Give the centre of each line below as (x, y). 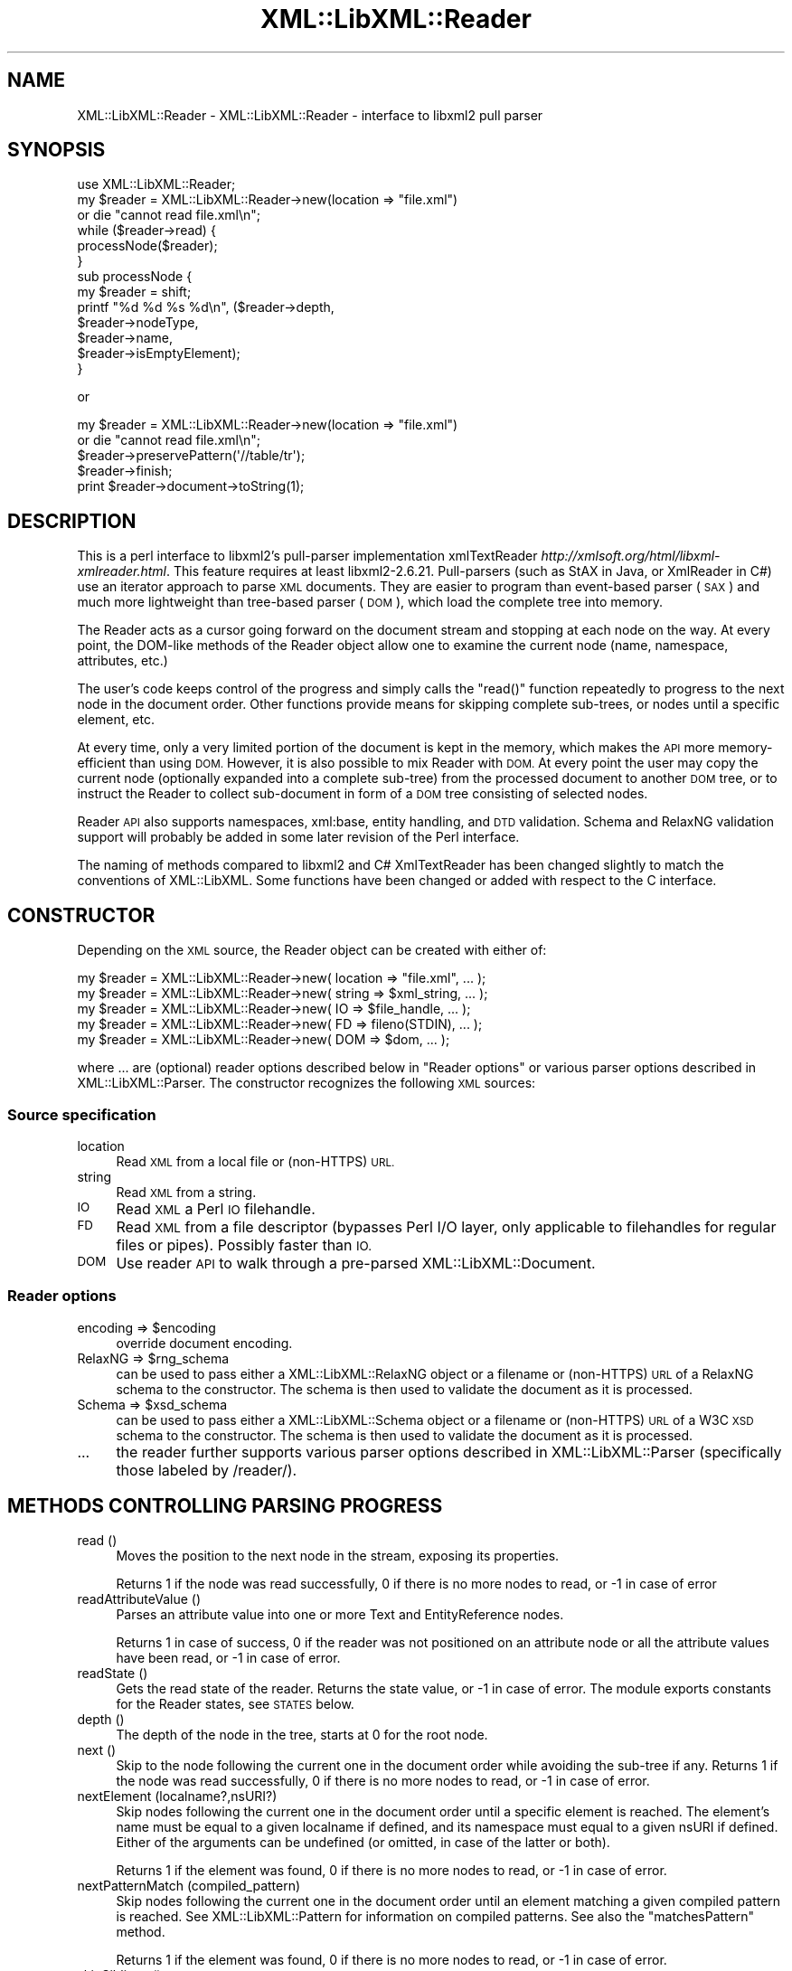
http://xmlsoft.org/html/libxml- (631, 556)
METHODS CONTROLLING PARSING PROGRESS (225, 1506)
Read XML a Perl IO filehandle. (216, 1208)
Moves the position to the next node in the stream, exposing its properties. (338, 1556)
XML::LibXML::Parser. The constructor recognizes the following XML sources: (306, 1083)
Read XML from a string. (186, 1192)
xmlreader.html (122, 571)
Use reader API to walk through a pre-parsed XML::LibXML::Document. (356, 1263)
